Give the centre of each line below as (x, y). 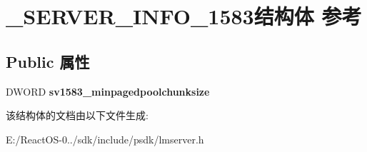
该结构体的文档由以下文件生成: (77, 115)
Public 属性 (48, 61)
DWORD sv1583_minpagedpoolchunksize (108, 91)
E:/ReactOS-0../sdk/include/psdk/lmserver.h (105, 139)
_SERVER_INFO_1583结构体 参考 (184, 16)
